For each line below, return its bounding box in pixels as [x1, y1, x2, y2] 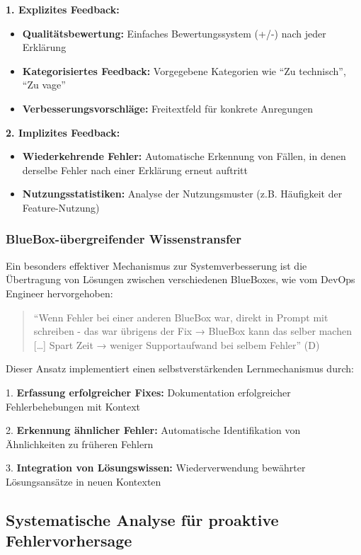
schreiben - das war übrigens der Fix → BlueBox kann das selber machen [33, 324, 352, 338]
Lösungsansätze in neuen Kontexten [6, 474, 161, 488]
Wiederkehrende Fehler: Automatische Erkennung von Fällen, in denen [22, 149, 346, 164]
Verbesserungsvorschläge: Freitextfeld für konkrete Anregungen [22, 101, 313, 115]
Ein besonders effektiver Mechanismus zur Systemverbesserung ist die [6, 258, 307, 273]
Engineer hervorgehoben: [6, 285, 113, 300]
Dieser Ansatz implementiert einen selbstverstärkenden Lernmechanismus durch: [6, 361, 354, 376]
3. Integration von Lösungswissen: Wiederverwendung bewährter [6, 460, 306, 475]
